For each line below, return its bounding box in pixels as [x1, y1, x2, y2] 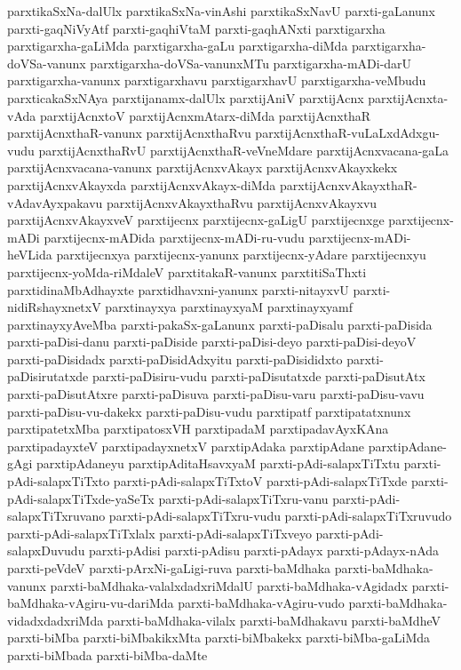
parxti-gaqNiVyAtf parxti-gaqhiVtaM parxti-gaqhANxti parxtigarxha [7, 19, 385, 37]
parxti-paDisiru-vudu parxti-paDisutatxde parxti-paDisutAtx [91, 367, 425, 386]
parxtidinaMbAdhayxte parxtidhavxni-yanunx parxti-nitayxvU [7, 280, 349, 299]
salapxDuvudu [7, 541, 85, 560]
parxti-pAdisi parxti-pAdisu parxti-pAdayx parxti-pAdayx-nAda [89, 541, 440, 560]
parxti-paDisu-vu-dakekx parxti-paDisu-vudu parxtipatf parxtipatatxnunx [7, 402, 411, 420]
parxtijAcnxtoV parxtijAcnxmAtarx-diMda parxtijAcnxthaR [39, 106, 371, 124]
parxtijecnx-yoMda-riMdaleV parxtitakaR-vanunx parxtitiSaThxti [7, 262, 367, 281]
